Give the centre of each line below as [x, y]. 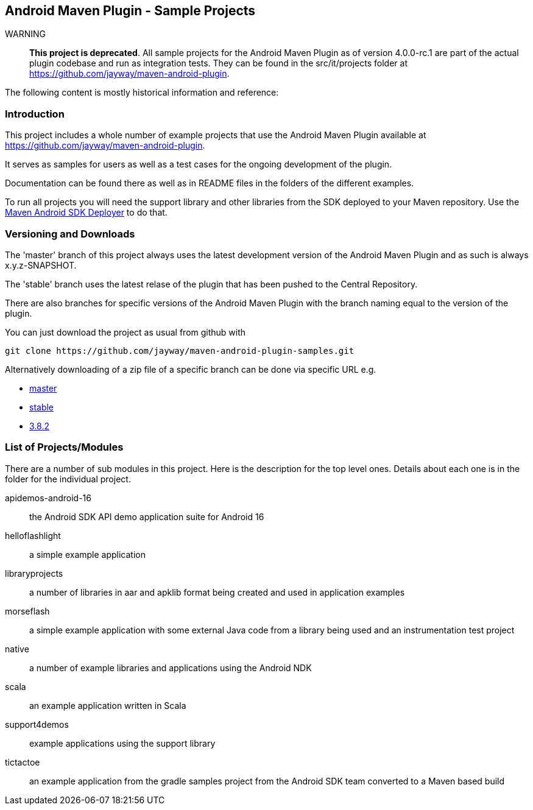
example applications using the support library [122, 743]
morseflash [27, 611]
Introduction [35, 114]
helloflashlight [33, 535]
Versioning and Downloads [70, 234]
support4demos [37, 724]
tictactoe [23, 762]
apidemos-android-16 [48, 498]
